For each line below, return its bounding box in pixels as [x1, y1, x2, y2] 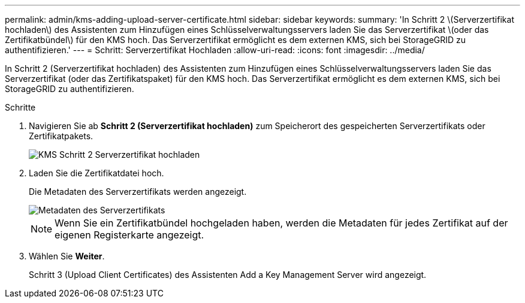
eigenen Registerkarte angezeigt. [55, 229, 204, 241]
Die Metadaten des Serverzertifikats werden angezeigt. [29, 186, 247, 197]
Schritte [5, 102, 36, 112]
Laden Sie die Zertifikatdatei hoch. [29, 168, 164, 178]
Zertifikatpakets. [29, 131, 93, 141]
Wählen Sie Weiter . [29, 251, 105, 261]
